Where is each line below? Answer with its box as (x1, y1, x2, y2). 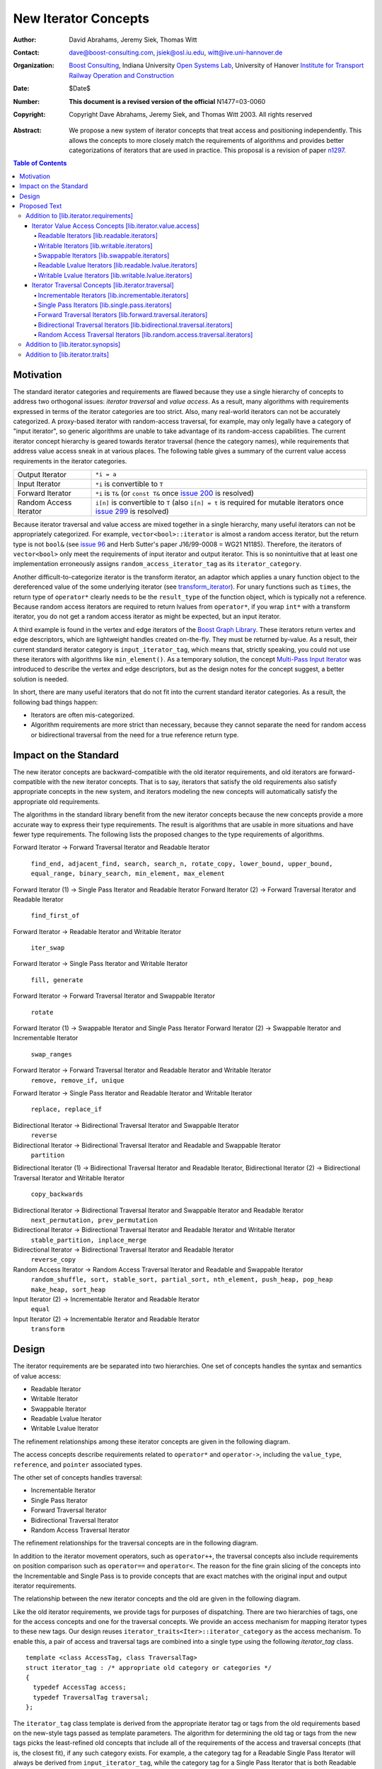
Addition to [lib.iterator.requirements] (25, 212, 134, 220)
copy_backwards (30, 1190, 84, 1199)
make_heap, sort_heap (30, 1285, 106, 1293)
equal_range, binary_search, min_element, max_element (30, 870, 226, 877)
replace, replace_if (30, 1105, 103, 1114)
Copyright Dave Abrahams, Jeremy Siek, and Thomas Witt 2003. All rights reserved (69, 110, 313, 118)
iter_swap (30, 944, 65, 952)
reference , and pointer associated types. (13, 1460, 143, 1468)
